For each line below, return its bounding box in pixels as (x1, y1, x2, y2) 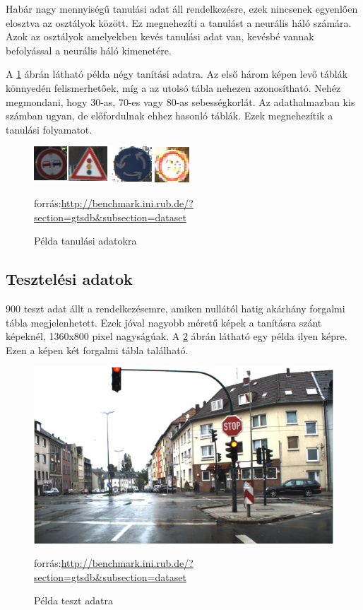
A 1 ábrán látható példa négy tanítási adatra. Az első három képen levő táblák (6, 66, 348, 81)
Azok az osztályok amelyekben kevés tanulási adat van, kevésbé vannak (6, 29, 314, 44)
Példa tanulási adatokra (34, 233, 137, 248)
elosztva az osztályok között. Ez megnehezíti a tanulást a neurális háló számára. (6, 15, 352, 30)
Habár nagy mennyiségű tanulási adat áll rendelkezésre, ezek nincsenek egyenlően (6, 1, 358, 16)
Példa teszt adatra (34, 593, 113, 608)
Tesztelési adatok (6, 268, 133, 290)
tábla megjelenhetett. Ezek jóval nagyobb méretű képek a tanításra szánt (6, 315, 322, 329)
